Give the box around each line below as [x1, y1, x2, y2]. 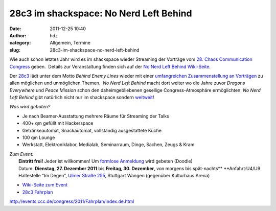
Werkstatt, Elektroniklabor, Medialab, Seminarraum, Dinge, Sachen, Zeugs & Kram [22, 142, 195, 148]
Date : [9, 26, 21, 32]
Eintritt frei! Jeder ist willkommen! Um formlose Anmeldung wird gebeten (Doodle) [18, 158, 193, 165]
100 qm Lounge [22, 134, 55, 140]
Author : [9, 32, 27, 38]
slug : [9, 46, 20, 53]
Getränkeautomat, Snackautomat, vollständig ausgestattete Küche [22, 127, 162, 133]
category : [9, 40, 31, 46]
